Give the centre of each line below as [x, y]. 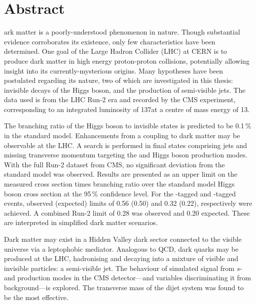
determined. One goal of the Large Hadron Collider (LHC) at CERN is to [116, 51]
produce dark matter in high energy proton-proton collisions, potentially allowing [127, 60]
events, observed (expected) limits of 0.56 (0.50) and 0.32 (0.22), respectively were [128, 203]
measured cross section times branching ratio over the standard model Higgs [119, 184]
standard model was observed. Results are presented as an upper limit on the [121, 174]
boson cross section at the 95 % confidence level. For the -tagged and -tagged [120, 193]
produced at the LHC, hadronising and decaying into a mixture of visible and [121, 258]
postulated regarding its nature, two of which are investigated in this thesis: [119, 80]
